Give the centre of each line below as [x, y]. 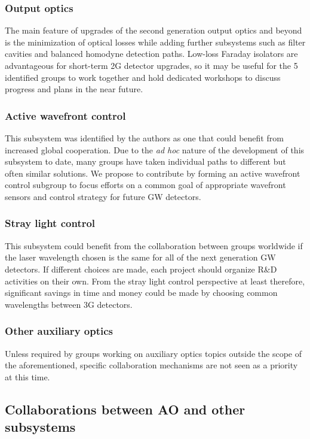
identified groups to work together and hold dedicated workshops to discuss [143, 77]
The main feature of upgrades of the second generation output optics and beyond [154, 30]
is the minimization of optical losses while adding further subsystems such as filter [155, 42]
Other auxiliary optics [59, 331]
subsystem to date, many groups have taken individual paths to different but [145, 161]
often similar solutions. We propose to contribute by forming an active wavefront [153, 173]
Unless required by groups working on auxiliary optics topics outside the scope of [153, 353]
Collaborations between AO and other [125, 409]
